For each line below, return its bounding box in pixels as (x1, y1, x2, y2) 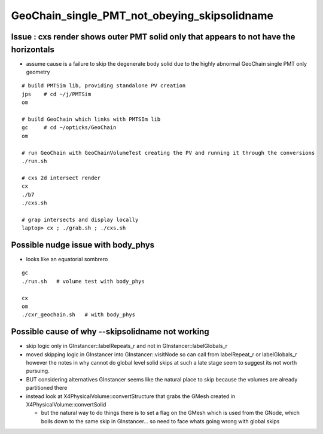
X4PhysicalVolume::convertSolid (26, 401, 106, 408)
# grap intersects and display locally (22, 216, 139, 223)
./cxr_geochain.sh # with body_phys (22, 311, 136, 318)
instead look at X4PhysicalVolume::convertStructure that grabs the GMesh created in (26, 392, 236, 400)
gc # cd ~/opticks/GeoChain (22, 124, 117, 131)
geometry (26, 69, 50, 76)
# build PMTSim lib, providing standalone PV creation (22, 82, 186, 89)
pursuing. (26, 368, 50, 375)
